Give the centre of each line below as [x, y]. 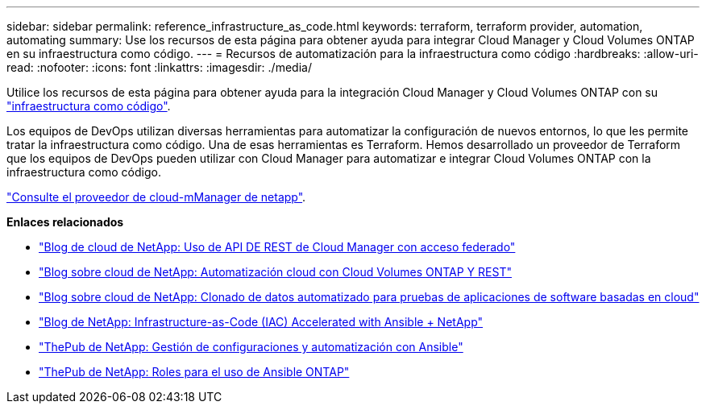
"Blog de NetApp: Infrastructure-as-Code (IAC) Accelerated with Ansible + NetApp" [261, 322]
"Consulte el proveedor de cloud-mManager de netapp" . [156, 197]
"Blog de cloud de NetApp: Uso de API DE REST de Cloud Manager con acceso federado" [277, 247]
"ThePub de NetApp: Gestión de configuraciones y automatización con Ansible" [251, 347]
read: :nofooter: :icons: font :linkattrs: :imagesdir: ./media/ [159, 67]
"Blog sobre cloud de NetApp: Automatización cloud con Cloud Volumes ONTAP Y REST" [275, 272]
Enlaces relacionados [65, 222]
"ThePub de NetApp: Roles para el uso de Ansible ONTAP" [194, 372]
